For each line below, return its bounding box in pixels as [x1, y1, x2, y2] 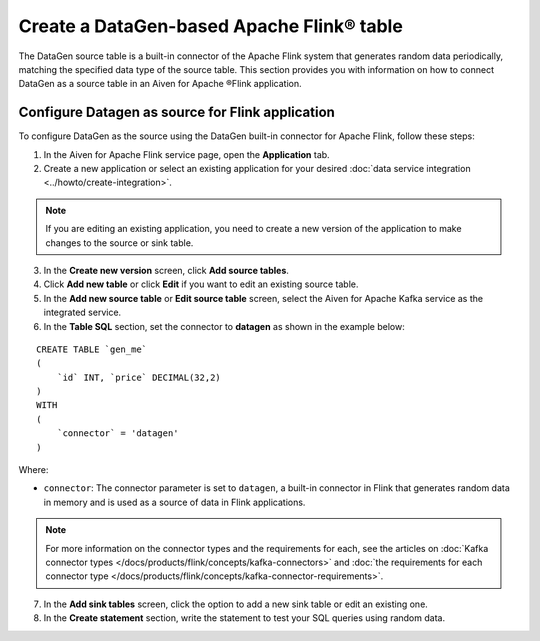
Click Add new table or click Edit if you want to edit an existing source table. [43, 278, 359, 290]
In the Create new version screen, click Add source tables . [43, 264, 290, 276]
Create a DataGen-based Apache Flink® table [18, 15, 404, 37]
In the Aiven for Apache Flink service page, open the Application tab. [43, 148, 330, 160]
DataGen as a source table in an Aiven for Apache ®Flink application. [18, 78, 302, 90]
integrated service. [43, 306, 122, 319]
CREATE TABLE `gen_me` [36, 343, 148, 355]
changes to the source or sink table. [45, 236, 194, 249]
